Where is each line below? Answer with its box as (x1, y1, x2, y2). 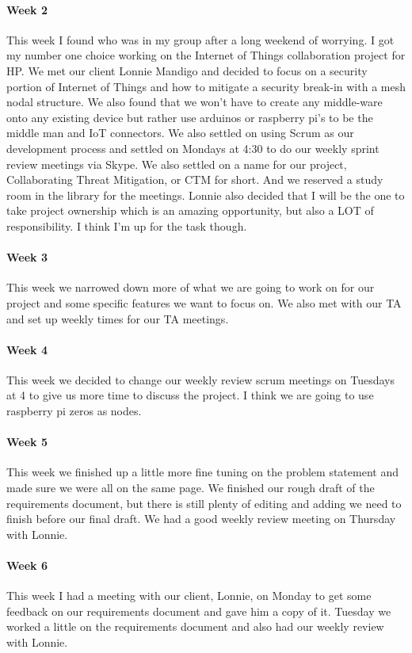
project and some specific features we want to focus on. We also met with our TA (6, 294, 402, 311)
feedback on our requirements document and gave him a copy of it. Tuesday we (6, 602, 391, 619)
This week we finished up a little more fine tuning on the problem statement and (6, 464, 399, 480)
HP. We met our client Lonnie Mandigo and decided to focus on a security (6, 62, 368, 78)
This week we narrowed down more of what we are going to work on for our (6, 279, 375, 296)
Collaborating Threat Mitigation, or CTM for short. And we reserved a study (6, 171, 383, 188)
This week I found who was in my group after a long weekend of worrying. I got (6, 31, 395, 48)
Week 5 (6, 433, 48, 450)
